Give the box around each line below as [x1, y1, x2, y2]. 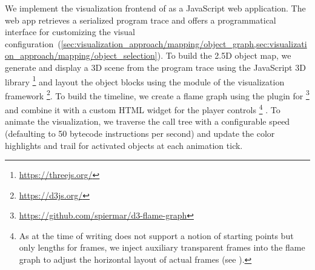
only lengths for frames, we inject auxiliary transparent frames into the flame [19, 241, 305, 254]
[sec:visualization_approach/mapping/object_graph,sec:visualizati [61, 37, 307, 50]
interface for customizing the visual [5, 25, 135, 38]
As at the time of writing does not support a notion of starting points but [19, 229, 294, 242]
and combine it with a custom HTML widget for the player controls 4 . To [5, 102, 280, 116]
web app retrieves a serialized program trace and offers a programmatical [5, 13, 276, 26]
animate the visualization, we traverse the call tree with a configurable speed [5, 115, 290, 128]
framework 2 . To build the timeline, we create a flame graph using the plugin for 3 [5, 87, 310, 102]
